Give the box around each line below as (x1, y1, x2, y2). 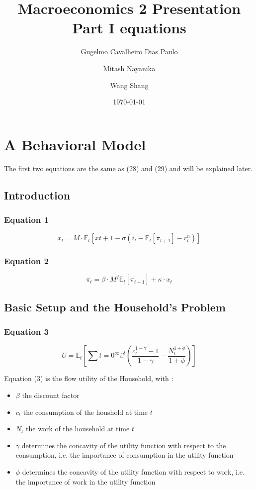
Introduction (4, 187, 71, 202)
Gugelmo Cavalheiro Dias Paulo (81, 46, 178, 57)
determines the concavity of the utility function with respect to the (21, 440, 226, 450)
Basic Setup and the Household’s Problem (4, 299, 226, 314)
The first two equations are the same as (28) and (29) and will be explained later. (4, 163, 253, 173)
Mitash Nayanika (103, 63, 156, 73)
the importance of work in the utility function (15, 476, 156, 487)
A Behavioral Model (4, 134, 146, 154)
